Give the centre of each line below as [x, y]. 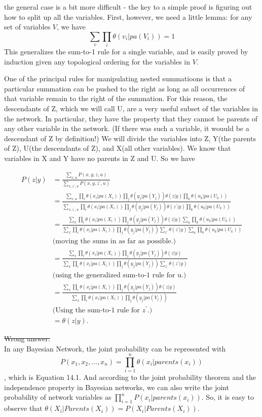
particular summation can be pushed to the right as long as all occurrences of [125, 88]
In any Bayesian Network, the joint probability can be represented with [115, 348]
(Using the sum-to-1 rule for [96, 310]
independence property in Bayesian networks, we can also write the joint [117, 387]
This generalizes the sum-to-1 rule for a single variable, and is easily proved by [126, 52]
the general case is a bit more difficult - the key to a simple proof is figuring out [128, 7]
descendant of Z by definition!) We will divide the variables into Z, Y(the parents [130, 138]
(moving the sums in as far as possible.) [114, 242]
